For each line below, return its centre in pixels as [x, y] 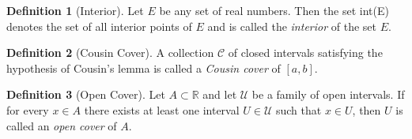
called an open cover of [62, 125]
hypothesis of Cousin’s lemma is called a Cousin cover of [144, 68]
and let [220, 94]
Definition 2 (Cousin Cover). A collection [110, 53]
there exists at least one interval [162, 109]
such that [299, 109]
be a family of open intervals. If [328, 94]
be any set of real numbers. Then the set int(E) [274, 10]
